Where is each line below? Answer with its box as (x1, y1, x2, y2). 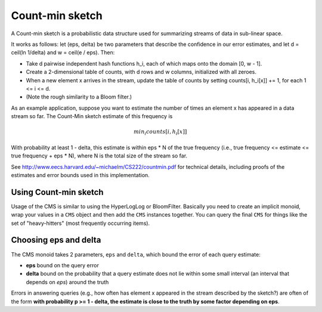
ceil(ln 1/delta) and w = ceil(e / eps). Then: (11, 49, 115, 56)
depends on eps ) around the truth (26, 278, 109, 286)
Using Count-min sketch (11, 187, 104, 197)
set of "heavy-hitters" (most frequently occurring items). (11, 220, 150, 227)
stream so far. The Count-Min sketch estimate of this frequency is (11, 113, 173, 120)
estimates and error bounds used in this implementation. (11, 171, 150, 178)
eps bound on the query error (26, 261, 100, 268)
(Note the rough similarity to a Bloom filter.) (26, 93, 132, 101)
